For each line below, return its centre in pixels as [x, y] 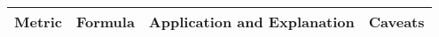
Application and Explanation [251, 22]
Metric [38, 22]
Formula [105, 22]
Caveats [396, 22]
